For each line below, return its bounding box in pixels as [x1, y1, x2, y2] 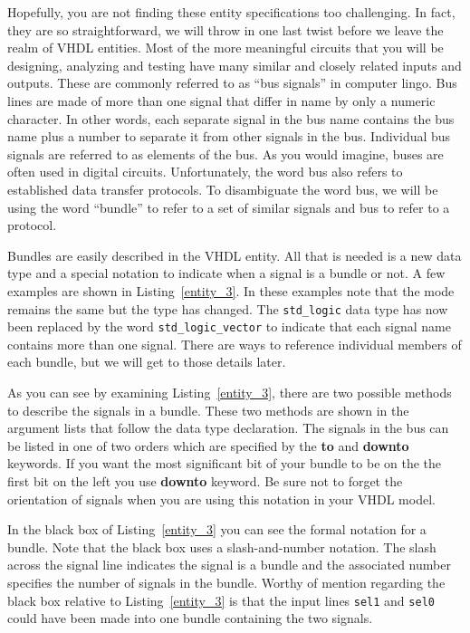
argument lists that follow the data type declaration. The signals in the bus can [7, 418, 449, 437]
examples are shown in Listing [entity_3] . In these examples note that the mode [7, 281, 455, 300]
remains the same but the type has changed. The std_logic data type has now [7, 299, 448, 318]
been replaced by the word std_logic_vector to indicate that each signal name [7, 317, 451, 336]
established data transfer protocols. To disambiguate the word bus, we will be [7, 179, 438, 198]
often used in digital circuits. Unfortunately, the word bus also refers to [7, 162, 403, 181]
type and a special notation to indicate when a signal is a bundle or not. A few [7, 264, 446, 283]
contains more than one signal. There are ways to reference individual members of [7, 334, 462, 353]
